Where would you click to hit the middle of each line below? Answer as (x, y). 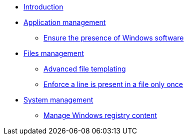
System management (58, 100)
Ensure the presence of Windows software (114, 38)
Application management (65, 22)
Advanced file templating (85, 69)
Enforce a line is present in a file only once (113, 84)
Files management (54, 53)
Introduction (43, 7)
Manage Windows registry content (100, 115)
